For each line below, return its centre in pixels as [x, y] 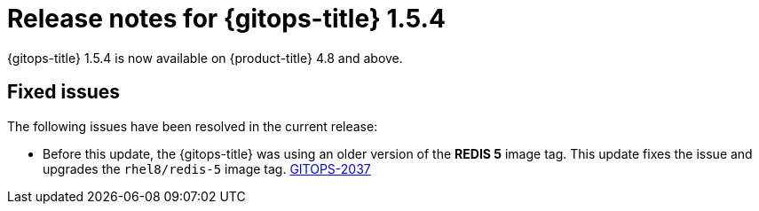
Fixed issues [64, 92]
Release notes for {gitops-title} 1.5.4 [226, 19]
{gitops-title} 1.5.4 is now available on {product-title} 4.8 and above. [205, 58]
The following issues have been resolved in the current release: [193, 126]
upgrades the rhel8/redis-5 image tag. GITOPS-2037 [207, 168]
